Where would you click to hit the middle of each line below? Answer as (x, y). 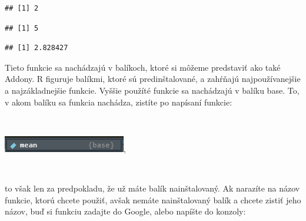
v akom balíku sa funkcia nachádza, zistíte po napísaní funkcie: (119, 102)
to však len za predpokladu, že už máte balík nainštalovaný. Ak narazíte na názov (152, 188)
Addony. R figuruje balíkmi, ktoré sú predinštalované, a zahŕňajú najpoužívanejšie (153, 79)
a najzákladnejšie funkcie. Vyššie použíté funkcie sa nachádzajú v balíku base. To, (152, 90)
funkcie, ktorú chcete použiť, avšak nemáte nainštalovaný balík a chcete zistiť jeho (153, 199)
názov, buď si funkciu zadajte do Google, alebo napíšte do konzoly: (125, 211)
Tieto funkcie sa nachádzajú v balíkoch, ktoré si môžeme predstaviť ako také (143, 67)
